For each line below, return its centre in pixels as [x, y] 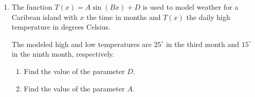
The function [32, 7]
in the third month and [202, 44]
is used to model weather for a [190, 7]
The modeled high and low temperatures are [81, 44]
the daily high [208, 17]
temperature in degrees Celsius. [61, 27]
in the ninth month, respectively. [63, 54]
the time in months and [124, 17]
